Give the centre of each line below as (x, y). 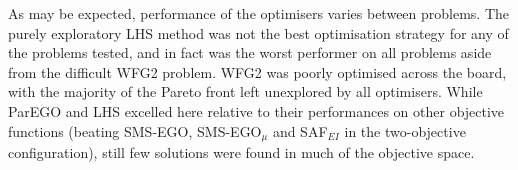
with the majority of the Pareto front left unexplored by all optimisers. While (245, 91)
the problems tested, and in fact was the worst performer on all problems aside (250, 52)
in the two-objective (405, 130)
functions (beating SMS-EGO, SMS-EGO (135, 130)
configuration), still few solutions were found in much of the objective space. (241, 152)
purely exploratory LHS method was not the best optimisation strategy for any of (258, 32)
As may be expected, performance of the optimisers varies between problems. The (259, 13)
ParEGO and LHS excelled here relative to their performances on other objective (256, 110)
